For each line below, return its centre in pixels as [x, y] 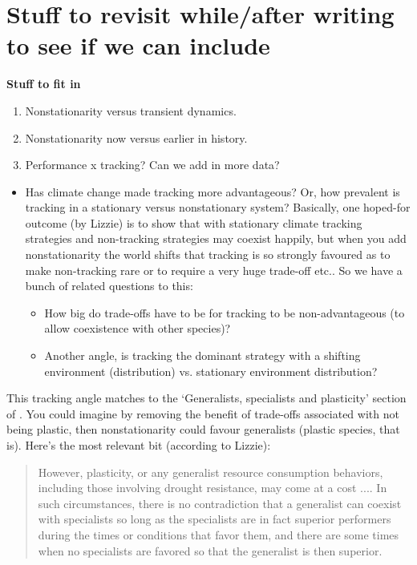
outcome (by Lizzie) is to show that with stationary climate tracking [194, 222]
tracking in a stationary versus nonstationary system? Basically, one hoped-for [218, 207]
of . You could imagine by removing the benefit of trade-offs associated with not [203, 413]
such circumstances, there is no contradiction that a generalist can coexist [220, 503]
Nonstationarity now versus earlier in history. [136, 137]
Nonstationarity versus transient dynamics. [131, 110]
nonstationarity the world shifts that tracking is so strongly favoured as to [208, 254]
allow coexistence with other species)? [138, 328]
